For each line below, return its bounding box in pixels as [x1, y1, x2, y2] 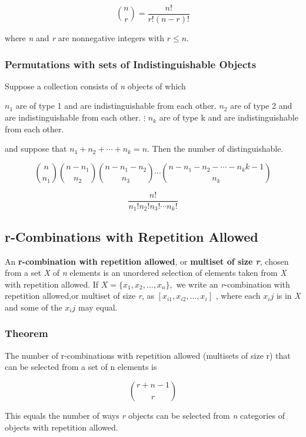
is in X [276, 289, 301, 302]
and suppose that [5, 142, 67, 155]
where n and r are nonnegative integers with [5, 32, 165, 44]
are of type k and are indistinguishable [159, 111, 298, 124]
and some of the [5, 301, 62, 313]
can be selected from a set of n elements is [5, 361, 157, 373]
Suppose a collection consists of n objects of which [5, 79, 186, 92]
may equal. [78, 301, 118, 313]
